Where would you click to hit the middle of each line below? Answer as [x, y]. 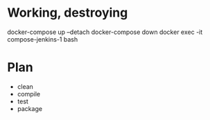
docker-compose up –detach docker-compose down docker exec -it [105, 32]
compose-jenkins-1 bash [43, 39]
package [30, 108]
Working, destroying [68, 13]
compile [28, 94]
